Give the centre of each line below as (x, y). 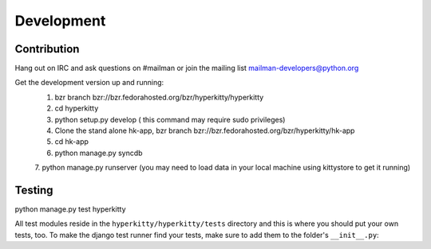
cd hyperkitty (77, 108)
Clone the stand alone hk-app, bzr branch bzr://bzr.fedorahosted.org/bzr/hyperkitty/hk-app (205, 130)
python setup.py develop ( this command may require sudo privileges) (170, 119)
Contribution (47, 49)
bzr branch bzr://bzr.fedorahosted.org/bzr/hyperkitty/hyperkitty (159, 97)
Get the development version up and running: (89, 83)
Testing (34, 190)
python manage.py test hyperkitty (71, 209)
